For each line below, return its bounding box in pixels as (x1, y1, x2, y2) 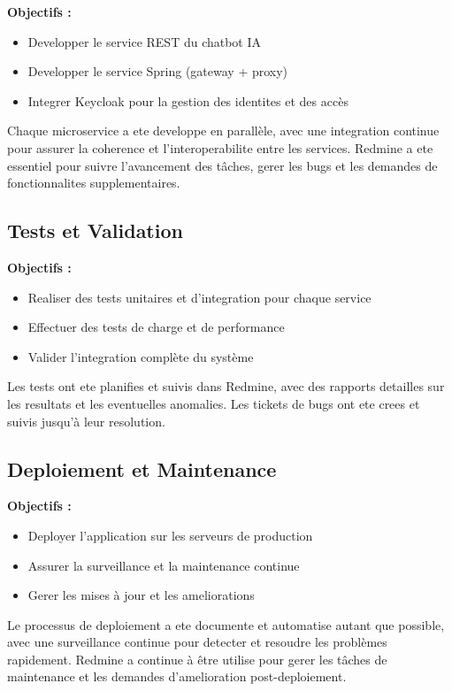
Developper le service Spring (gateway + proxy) (27, 62, 288, 81)
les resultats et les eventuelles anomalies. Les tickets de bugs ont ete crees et (7, 394, 420, 412)
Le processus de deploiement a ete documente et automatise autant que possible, (7, 615, 445, 633)
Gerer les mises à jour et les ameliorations (27, 586, 255, 604)
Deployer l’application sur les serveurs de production (27, 526, 313, 544)
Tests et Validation (7, 217, 183, 244)
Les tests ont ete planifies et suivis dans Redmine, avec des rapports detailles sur (7, 377, 445, 395)
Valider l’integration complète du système (27, 347, 254, 365)
